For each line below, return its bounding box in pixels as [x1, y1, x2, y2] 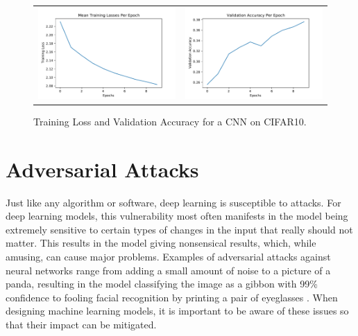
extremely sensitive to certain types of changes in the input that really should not [6, 222, 353, 236]
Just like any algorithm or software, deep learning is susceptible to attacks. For [6, 195, 341, 209]
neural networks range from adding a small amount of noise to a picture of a [6, 263, 331, 277]
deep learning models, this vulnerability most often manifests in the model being [6, 209, 348, 223]
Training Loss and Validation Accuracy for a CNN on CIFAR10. [33, 114, 307, 128]
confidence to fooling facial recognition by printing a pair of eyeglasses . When [6, 290, 338, 304]
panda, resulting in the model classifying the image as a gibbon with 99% [6, 276, 318, 291]
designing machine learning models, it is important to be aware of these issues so [6, 303, 349, 318]
